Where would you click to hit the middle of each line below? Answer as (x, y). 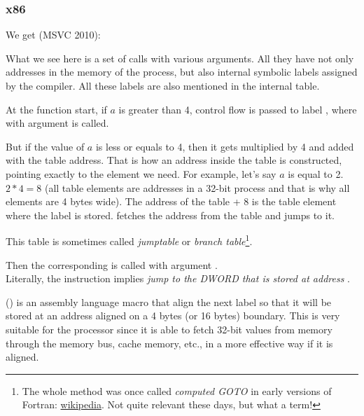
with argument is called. (57, 123)
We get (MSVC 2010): (53, 35)
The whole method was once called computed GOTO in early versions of (177, 390)
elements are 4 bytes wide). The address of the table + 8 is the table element (171, 201)
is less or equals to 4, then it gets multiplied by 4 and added (225, 146)
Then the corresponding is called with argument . (112, 264)
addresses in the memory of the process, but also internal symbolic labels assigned (182, 72)
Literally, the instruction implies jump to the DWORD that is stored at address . (178, 278)
